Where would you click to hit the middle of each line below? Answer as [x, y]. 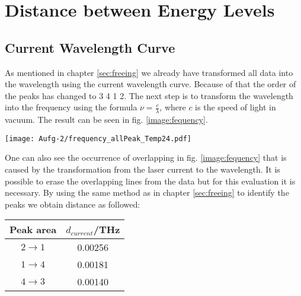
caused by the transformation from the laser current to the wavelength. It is [143, 169]
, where [173, 107]
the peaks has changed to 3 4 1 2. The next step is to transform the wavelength [149, 95]
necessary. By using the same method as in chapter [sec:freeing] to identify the [147, 192]
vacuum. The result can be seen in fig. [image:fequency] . [106, 120]
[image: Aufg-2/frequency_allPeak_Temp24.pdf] [98, 139]
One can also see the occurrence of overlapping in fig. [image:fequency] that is [146, 157]
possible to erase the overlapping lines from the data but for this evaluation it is [150, 181]
